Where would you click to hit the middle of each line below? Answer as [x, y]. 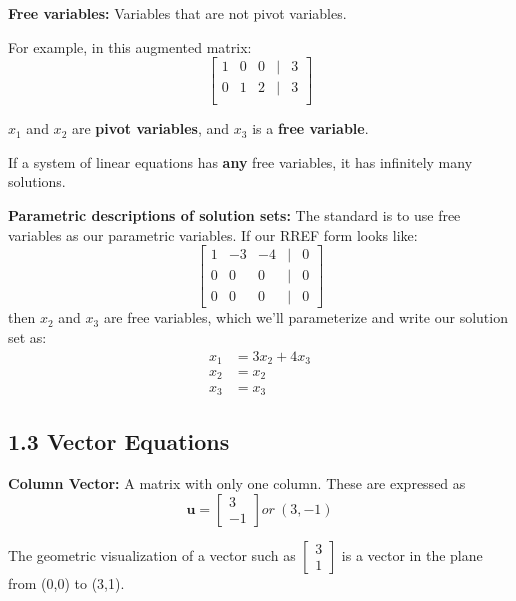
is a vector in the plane [412, 554]
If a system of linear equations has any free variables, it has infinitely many [240, 161]
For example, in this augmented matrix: [130, 46]
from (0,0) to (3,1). [66, 582]
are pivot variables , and [150, 128]
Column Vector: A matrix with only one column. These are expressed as [237, 483]
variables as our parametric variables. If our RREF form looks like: [213, 234]
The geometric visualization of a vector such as [152, 554]
